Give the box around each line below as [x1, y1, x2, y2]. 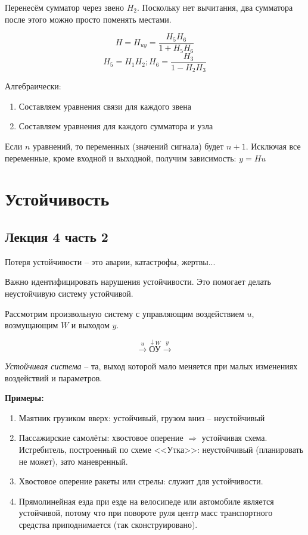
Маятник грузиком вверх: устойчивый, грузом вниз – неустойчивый [18, 411, 265, 424]
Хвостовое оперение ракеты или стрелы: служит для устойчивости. [18, 475, 263, 487]
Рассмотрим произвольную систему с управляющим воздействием [5, 307, 244, 319]
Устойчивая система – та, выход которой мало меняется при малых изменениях [5, 359, 298, 372]
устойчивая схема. [201, 431, 267, 444]
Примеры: [5, 391, 44, 404]
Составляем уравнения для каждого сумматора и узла [18, 120, 213, 132]
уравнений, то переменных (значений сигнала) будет [32, 140, 224, 152]
